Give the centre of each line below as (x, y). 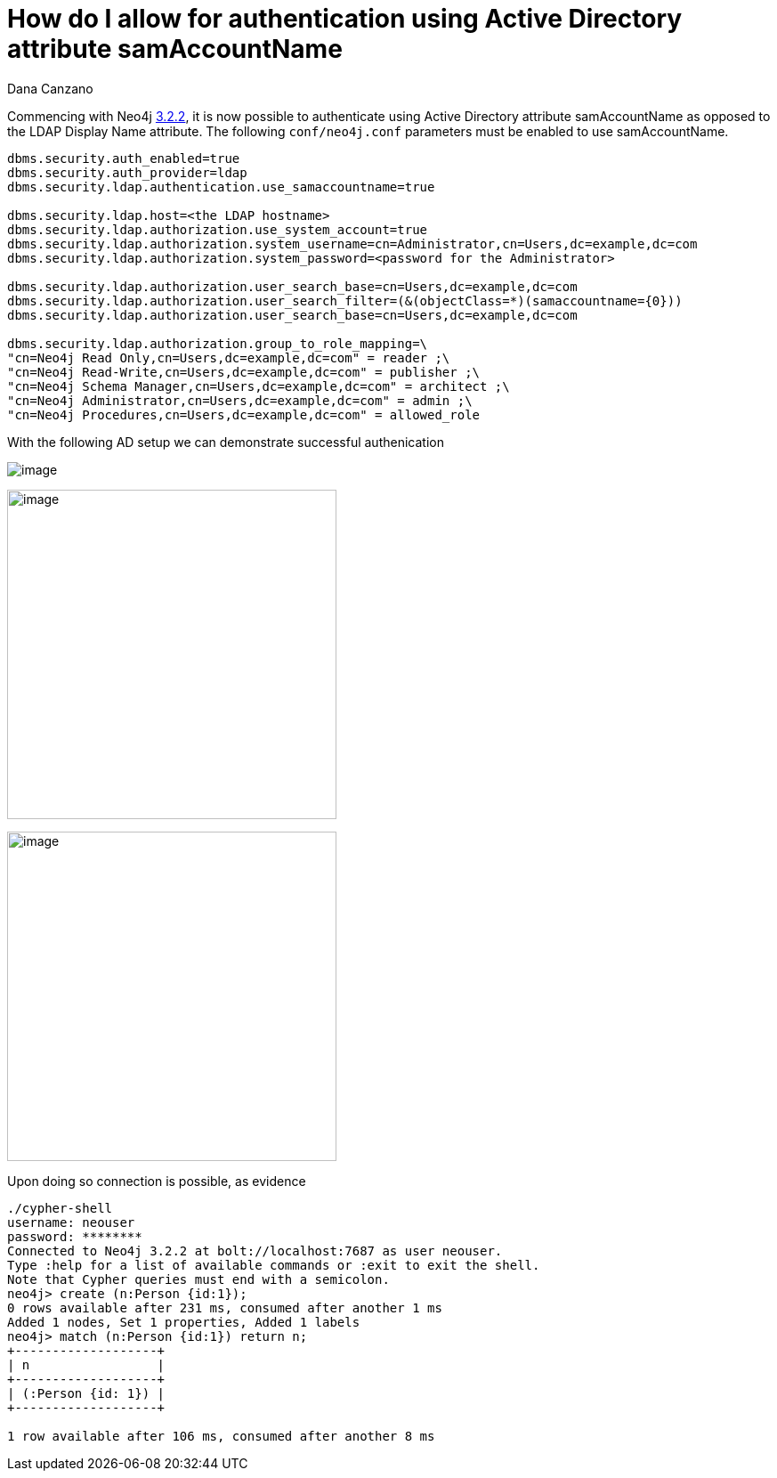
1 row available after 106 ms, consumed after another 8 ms (221, 1436)
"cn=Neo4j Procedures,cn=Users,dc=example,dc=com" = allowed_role (244, 414)
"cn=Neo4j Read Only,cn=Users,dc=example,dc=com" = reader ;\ (229, 357)
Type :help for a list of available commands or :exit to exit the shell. (274, 1265)
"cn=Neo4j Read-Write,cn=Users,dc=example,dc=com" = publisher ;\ (244, 372)
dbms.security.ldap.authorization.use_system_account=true (218, 229)
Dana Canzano (50, 88)
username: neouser (71, 1222)
